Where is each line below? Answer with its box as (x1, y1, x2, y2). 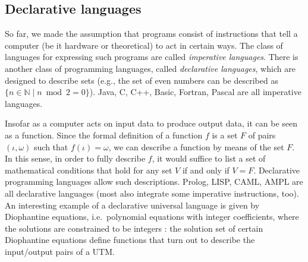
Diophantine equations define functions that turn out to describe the (5, 233, 255, 246)
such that (34, 140, 68, 153)
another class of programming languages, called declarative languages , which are (5, 62, 296, 74)
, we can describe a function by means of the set (108, 140, 284, 153)
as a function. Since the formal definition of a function (5, 128, 203, 141)
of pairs (248, 128, 276, 141)
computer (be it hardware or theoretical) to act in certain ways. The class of (5, 39, 283, 51)
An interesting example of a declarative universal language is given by (5, 198, 260, 211)
